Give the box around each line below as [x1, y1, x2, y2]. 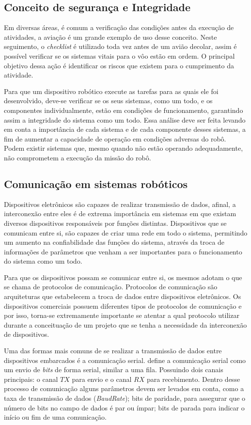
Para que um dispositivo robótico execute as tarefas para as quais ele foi [4, 86, 219, 96]
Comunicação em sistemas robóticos [4, 176, 188, 191]
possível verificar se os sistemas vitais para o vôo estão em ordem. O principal [4, 50, 235, 61]
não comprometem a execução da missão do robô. [4, 152, 151, 162]
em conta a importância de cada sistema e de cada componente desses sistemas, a [4, 124, 246, 134]
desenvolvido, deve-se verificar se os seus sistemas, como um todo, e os [4, 95, 213, 106]
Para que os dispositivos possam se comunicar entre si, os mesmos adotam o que [4, 272, 242, 282]
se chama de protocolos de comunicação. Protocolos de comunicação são [4, 282, 218, 292]
